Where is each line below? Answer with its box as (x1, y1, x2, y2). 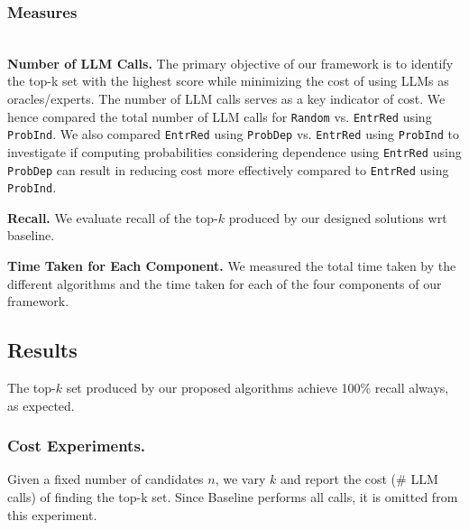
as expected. (7, 395, 75, 414)
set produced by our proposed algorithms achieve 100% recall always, (66, 378, 449, 397)
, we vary (215, 470, 266, 488)
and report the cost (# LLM (280, 470, 438, 488)
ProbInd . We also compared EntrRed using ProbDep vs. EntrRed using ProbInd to (7, 125, 460, 144)
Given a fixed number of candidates (7, 470, 204, 488)
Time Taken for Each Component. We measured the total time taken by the (7, 256, 456, 275)
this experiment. (7, 505, 97, 524)
